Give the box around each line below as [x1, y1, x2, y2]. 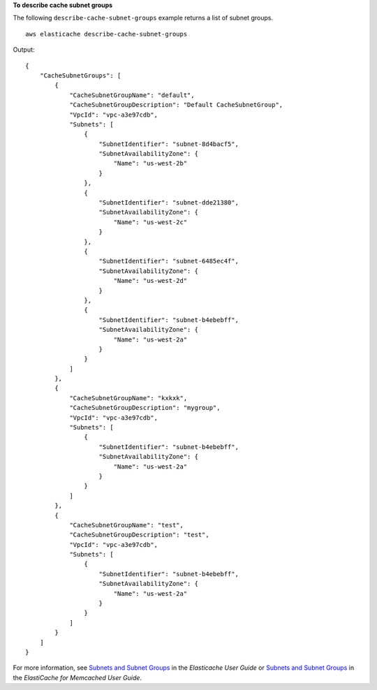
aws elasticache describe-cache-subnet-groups [25, 30, 188, 38]
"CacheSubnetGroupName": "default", [69, 91, 195, 99]
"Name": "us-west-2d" [113, 277, 188, 285]
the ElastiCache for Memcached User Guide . [13, 673, 142, 682]
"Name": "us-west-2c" [113, 218, 188, 226]
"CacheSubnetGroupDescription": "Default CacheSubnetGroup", [69, 101, 283, 109]
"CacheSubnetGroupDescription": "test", [69, 531, 209, 539]
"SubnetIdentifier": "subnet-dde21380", [98, 199, 239, 207]
